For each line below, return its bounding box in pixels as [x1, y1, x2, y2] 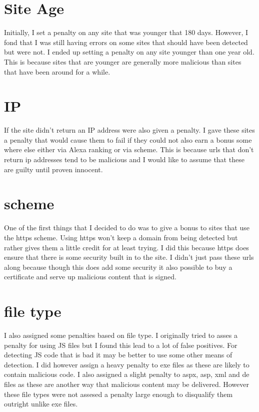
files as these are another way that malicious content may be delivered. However [4, 378, 249, 389]
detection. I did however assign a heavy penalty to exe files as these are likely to [4, 359, 249, 369]
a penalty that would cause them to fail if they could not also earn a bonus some [4, 134, 252, 145]
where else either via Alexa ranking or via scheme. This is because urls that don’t [4, 144, 254, 155]
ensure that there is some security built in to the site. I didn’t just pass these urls [4, 252, 254, 262]
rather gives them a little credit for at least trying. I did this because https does [4, 242, 249, 252]
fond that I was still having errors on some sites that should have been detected [4, 37, 248, 47]
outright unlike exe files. [4, 398, 78, 409]
